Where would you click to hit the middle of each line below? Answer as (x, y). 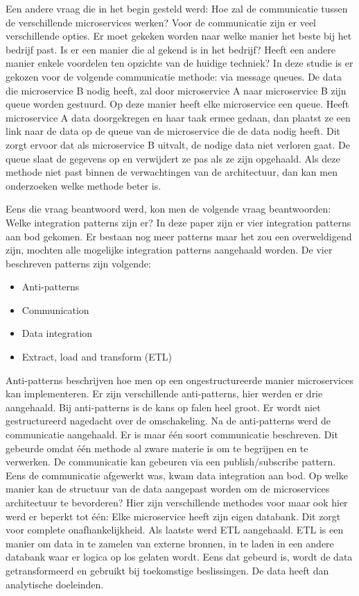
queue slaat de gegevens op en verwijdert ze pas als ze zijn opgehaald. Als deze (173, 158)
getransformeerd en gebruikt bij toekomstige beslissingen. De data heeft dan (167, 570)
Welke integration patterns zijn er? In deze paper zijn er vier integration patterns (178, 222)
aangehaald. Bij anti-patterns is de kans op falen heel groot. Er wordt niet (163, 407)
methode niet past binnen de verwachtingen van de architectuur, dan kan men (172, 172)
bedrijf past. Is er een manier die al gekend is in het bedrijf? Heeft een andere (171, 49)
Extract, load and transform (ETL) (97, 357)
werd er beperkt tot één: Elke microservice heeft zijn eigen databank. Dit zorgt (173, 516)
